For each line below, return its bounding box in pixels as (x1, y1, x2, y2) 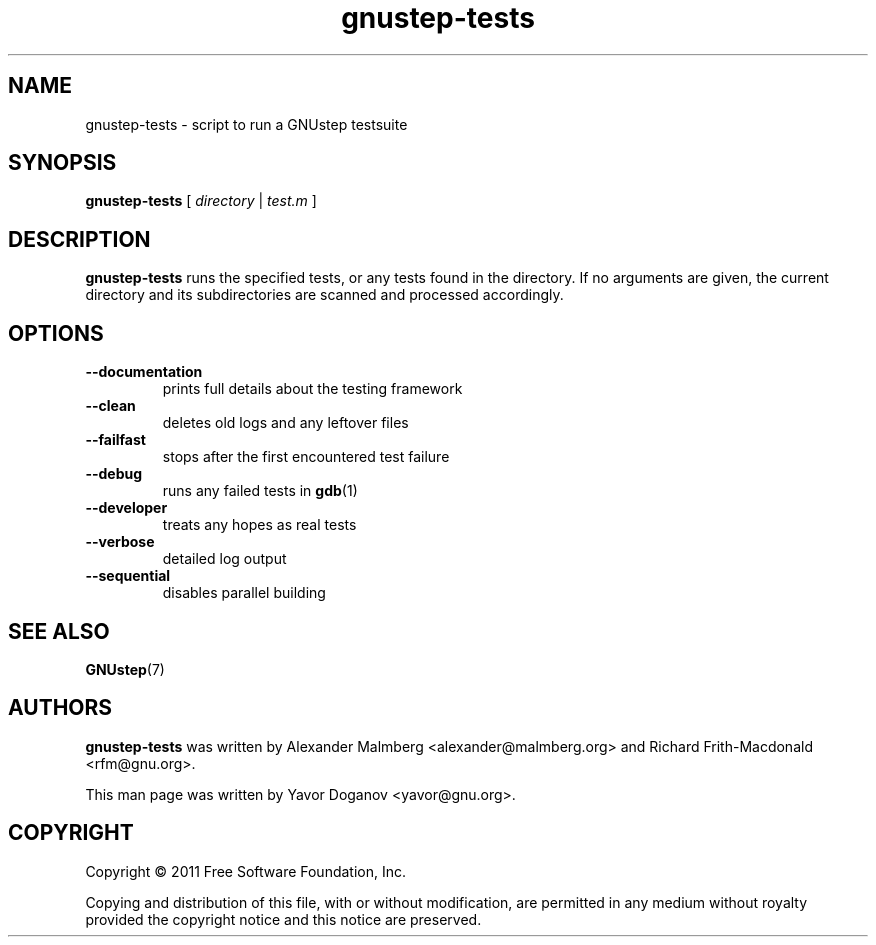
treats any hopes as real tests (162, 516, 357, 534)
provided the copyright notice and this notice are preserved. (85, 910, 482, 928)
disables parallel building (162, 584, 326, 602)
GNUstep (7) (85, 660, 165, 678)
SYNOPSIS (8, 150, 117, 176)
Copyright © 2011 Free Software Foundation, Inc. (85, 862, 407, 880)
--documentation (85, 363, 203, 381)
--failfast (85, 431, 146, 449)
